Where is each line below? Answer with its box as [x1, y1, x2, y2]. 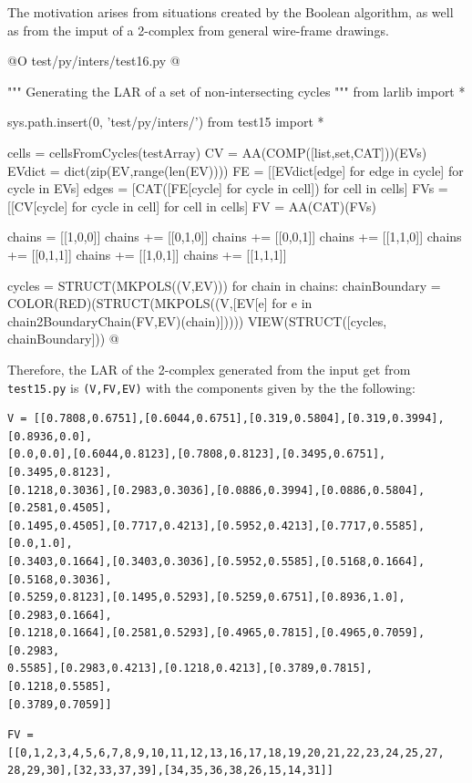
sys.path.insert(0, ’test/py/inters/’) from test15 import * [7, 112, 324, 131]
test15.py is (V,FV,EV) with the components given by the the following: [7, 377, 416, 397]
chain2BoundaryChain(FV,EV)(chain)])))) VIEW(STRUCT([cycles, [7, 311, 387, 330]
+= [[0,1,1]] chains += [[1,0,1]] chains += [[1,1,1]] [7, 244, 287, 263]
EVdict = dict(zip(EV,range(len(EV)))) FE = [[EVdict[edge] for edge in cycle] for [7, 160, 464, 180]
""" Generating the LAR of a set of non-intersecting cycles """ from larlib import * [7, 81, 466, 100]
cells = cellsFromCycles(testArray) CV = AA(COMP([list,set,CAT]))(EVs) [7, 142, 427, 161]
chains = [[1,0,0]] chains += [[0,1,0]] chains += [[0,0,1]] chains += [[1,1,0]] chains [7, 227, 462, 246]
